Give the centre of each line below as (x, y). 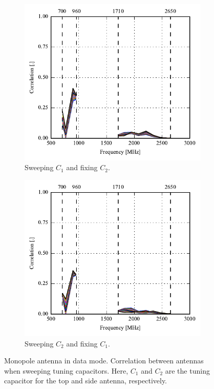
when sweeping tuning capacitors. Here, (66, 370)
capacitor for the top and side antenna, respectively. (86, 381)
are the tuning (187, 370)
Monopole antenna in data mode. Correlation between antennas (104, 361)
